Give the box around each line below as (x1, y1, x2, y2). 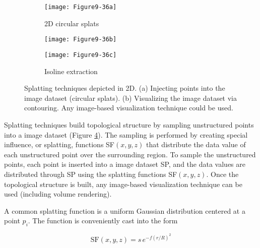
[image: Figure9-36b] (44, 36, 117, 43)
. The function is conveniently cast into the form (28, 215, 178, 226)
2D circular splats (44, 18, 99, 28)
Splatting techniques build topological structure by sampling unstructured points (4, 119, 254, 130)
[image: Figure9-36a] (44, 4, 117, 11)
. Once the (206, 168, 239, 179)
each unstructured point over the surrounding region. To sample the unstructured (4, 149, 256, 159)
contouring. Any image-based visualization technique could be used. (24, 102, 233, 113)
